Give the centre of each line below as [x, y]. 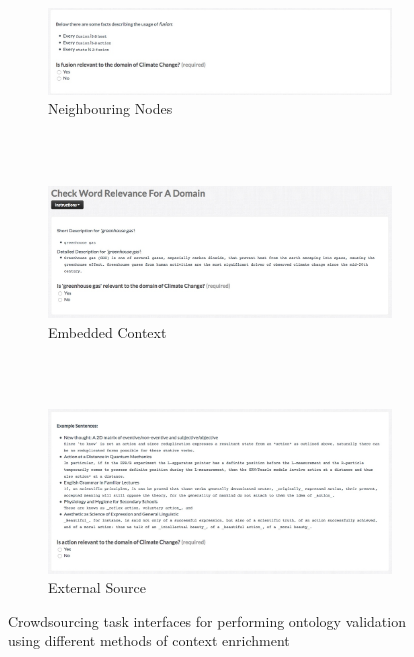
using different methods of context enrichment [149, 640]
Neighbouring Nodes [110, 108]
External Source [97, 587]
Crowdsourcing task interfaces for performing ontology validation [207, 620]
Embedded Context [107, 331]
